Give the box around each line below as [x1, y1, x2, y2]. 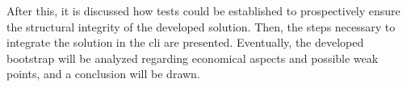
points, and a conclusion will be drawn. [6, 65, 200, 82]
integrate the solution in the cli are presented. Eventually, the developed [6, 34, 364, 51]
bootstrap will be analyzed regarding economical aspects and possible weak [6, 49, 379, 66]
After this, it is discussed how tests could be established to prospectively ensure [6, 2, 401, 19]
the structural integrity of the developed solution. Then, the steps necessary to [6, 18, 396, 35]
